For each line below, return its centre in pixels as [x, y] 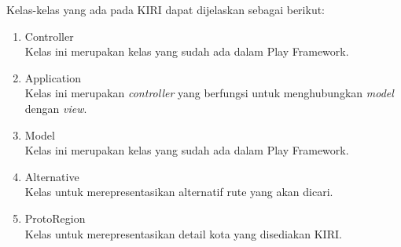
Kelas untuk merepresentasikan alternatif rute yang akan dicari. [179, 192]
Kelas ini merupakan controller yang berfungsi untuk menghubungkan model [209, 93]
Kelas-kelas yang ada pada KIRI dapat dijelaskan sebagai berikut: [166, 9]
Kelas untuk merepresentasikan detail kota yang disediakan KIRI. [183, 233]
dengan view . [56, 108]
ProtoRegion [55, 218]
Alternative [52, 176]
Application [53, 77]
